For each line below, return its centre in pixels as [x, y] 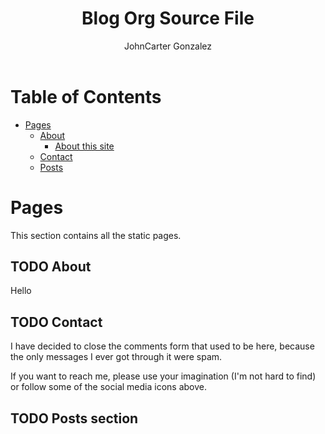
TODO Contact [56, 322]
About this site [84, 146]
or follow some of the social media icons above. [108, 387]
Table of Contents [86, 96]
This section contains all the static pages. [96, 235]
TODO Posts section [74, 418]
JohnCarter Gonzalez [168, 46]
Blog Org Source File [168, 18]
